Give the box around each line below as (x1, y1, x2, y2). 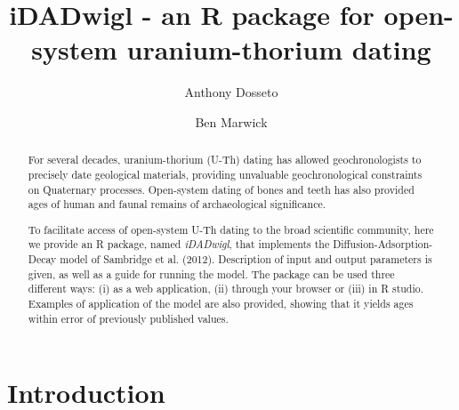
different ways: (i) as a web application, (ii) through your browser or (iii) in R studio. (28, 281, 424, 296)
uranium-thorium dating (126, 31, 431, 68)
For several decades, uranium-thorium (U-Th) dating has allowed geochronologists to (28, 152, 422, 167)
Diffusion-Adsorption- (333, 237, 433, 252)
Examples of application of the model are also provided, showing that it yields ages (28, 296, 414, 311)
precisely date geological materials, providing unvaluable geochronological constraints (28, 166, 423, 181)
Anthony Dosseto (184, 83, 278, 101)
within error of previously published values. (28, 310, 229, 326)
